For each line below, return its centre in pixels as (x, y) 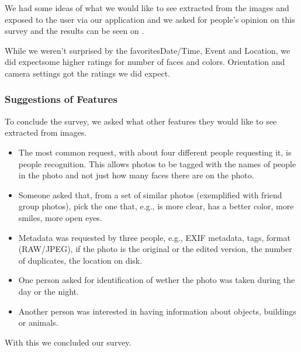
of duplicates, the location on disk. (80, 260)
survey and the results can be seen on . (75, 31)
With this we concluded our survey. (68, 342)
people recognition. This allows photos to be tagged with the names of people (157, 163)
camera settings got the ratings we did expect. (87, 73)
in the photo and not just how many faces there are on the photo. (136, 175)
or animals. (38, 322)
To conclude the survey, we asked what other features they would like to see (141, 121)
